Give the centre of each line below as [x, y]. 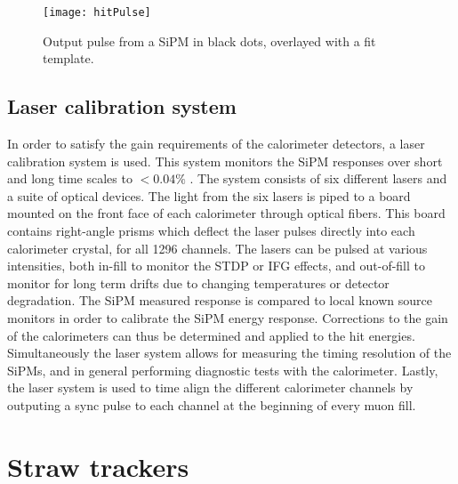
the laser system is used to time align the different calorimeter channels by [210, 387]
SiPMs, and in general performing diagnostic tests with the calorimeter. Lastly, [223, 370]
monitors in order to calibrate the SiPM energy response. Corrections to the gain [228, 317]
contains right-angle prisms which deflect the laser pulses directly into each [211, 231]
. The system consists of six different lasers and [318, 178]
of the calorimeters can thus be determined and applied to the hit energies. [211, 335]
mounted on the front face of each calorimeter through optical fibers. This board [226, 213]
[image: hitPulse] [97, 12]
